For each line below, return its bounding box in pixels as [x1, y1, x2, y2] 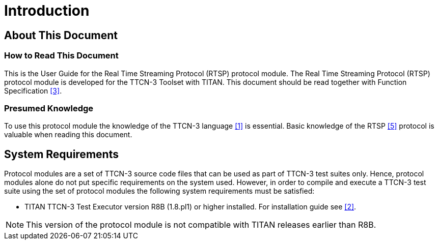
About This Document [4, 28, 118, 42]
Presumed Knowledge [4, 103, 94, 113]
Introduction [4, 2, 90, 19]
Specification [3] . [4, 86, 62, 95]
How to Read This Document [4, 50, 119, 61]
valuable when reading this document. [4, 130, 132, 139]
